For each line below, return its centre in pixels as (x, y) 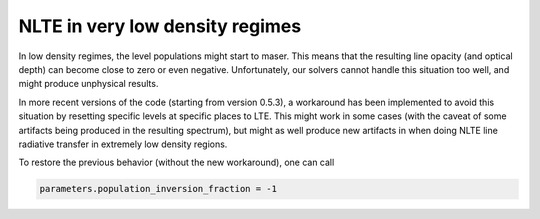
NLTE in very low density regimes (160, 26)
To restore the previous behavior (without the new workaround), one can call (176, 162)
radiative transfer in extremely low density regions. (123, 144)
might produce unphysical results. (88, 84)
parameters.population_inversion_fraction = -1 (158, 189)
